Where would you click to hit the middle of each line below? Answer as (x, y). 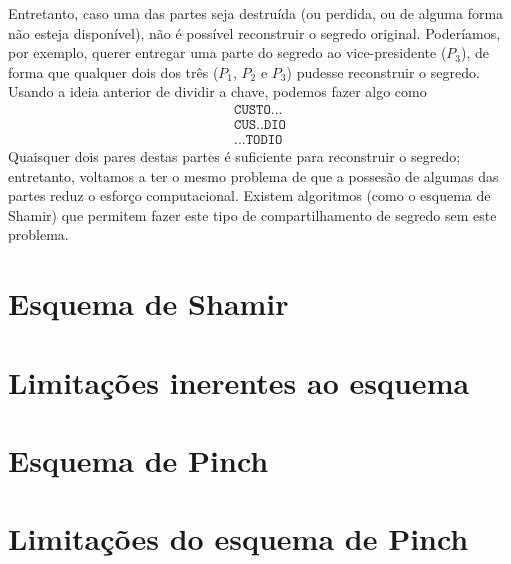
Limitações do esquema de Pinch (238, 538)
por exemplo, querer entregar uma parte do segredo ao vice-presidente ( (227, 52)
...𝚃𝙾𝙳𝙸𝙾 (258, 140)
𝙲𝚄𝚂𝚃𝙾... (258, 109)
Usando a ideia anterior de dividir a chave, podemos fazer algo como (217, 91)
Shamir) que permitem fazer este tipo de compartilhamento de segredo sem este (252, 214)
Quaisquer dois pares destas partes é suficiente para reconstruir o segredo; (234, 156)
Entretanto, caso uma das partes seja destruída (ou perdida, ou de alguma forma (256, 13)
